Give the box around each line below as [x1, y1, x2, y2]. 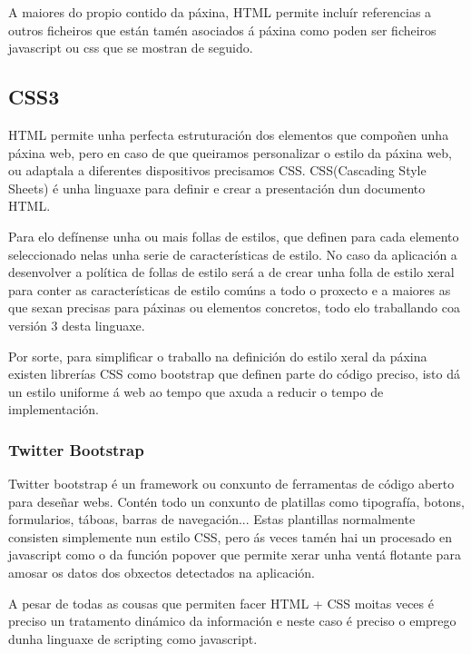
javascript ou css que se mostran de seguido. [8, 38, 253, 57]
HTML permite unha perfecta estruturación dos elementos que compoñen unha [8, 124, 449, 144]
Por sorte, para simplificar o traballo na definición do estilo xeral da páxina [8, 346, 427, 365]
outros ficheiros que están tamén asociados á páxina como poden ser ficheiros [8, 20, 437, 39]
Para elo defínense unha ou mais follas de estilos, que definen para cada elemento [8, 226, 459, 245]
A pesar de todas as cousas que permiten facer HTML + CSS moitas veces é [8, 593, 434, 612]
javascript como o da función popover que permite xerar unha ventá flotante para [8, 545, 461, 564]
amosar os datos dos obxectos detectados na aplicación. [8, 563, 316, 582]
